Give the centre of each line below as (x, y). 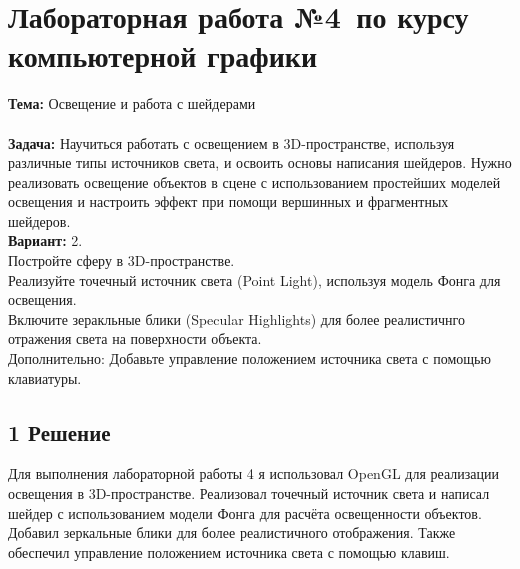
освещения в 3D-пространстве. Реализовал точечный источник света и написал (249, 493)
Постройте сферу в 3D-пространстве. (121, 260)
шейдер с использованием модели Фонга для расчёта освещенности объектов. (245, 512)
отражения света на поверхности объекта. (135, 338)
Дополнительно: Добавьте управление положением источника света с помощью (249, 358)
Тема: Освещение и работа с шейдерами (132, 103)
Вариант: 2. (45, 240)
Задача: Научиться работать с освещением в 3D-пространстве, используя (231, 142)
